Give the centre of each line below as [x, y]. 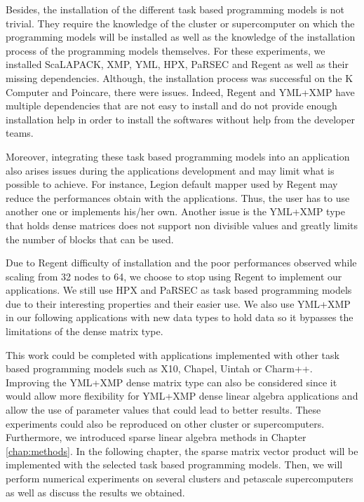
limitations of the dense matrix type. [85, 331]
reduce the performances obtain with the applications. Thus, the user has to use [178, 197]
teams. [20, 133]
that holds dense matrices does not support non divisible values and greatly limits [182, 225]
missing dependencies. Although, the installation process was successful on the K [180, 77]
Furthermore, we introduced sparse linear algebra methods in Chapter [156, 437]
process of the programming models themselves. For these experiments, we [166, 50]
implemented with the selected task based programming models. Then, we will [174, 464]
